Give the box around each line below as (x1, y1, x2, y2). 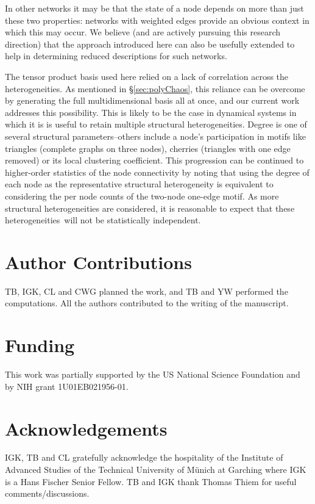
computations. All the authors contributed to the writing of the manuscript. (5, 297, 289, 309)
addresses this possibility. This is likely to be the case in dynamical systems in (5, 106, 297, 118)
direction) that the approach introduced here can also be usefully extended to (5, 37, 295, 50)
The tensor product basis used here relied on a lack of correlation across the (5, 70, 289, 82)
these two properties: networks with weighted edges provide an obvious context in (5, 13, 310, 26)
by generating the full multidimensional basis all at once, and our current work (5, 94, 300, 107)
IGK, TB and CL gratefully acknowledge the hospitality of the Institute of (5, 451, 283, 464)
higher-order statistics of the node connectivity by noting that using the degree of (5, 165, 310, 178)
